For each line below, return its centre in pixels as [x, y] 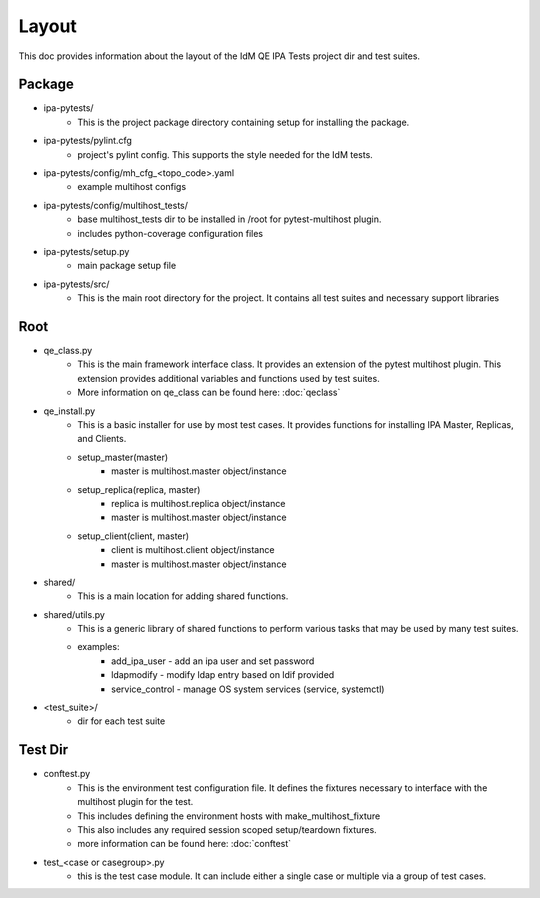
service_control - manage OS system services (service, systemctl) [248, 689]
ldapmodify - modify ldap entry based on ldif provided [223, 675]
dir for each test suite [121, 721]
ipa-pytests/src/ [76, 284]
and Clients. [102, 439]
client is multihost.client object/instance [193, 550]
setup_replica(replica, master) [139, 489]
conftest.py [67, 774]
